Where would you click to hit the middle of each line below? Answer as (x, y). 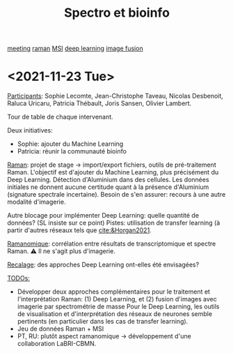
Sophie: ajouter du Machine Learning (70, 144)
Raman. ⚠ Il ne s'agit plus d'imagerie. (62, 251)
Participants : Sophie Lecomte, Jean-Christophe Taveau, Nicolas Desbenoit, (115, 96)
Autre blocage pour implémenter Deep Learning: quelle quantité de (103, 216)
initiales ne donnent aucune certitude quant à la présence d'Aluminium (108, 187)
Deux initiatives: (30, 130)
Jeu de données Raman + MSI (61, 329)
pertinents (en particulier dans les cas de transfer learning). (103, 322)
